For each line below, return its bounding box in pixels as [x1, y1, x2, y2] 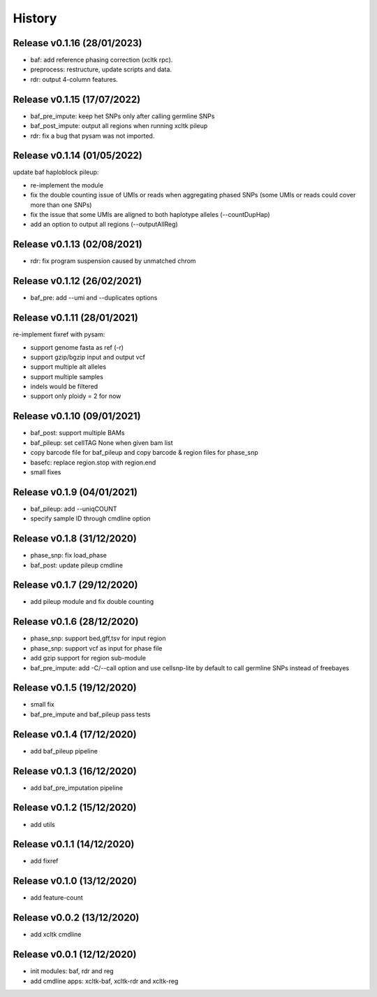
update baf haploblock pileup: [13, 168, 99, 176]
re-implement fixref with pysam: [13, 330, 105, 339]
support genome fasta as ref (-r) [30, 343, 124, 351]
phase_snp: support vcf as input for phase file [30, 644, 163, 652]
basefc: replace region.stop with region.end [30, 458, 156, 467]
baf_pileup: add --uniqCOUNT [30, 504, 118, 513]
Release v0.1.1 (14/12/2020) [13, 838, 135, 850]
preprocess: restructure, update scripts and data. [30, 65, 172, 73]
